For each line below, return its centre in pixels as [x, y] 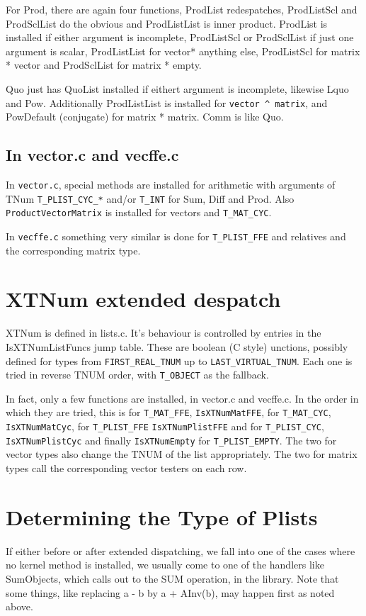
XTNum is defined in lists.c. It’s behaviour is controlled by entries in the [164, 333]
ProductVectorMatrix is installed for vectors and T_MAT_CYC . [139, 212]
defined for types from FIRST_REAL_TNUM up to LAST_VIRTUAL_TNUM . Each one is [179, 360]
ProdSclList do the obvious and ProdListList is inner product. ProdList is [167, 23]
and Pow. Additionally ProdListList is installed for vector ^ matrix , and [167, 102]
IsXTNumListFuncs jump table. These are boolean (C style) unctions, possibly [177, 346]
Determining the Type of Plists [162, 516]
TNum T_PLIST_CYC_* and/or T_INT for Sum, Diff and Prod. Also [150, 198]
